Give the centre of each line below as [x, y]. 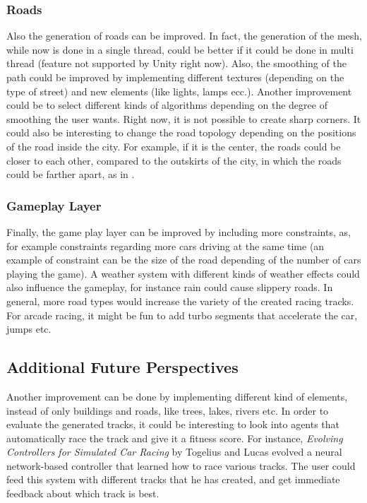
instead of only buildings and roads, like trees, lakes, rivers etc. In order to [168, 410]
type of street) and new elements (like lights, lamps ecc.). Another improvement [179, 91]
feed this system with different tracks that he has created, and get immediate [173, 479]
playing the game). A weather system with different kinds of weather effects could [183, 273]
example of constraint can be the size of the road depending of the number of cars [184, 260]
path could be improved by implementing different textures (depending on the [175, 77]
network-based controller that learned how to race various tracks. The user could [181, 465]
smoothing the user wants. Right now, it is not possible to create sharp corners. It [184, 118]
